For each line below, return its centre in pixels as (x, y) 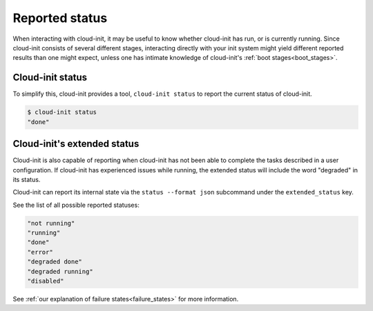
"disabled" (46, 281)
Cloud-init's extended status (76, 144)
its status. (27, 179)
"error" (40, 252)
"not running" (51, 223)
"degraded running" (60, 271)
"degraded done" (55, 262)
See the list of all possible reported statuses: (76, 205)
